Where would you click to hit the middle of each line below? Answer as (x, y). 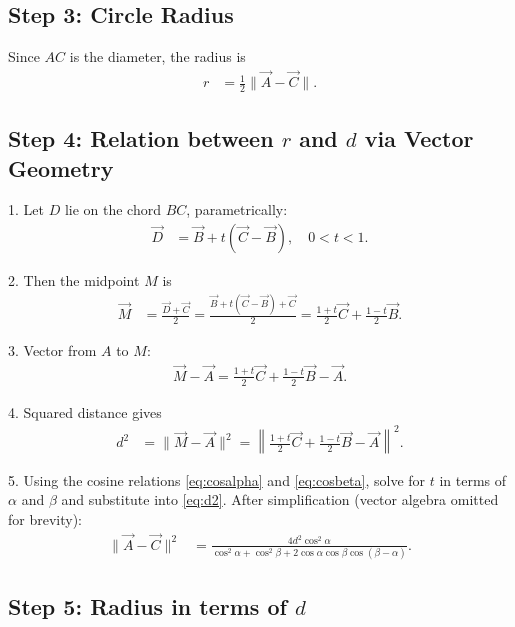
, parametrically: (237, 209)
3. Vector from (52, 349)
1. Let (26, 209)
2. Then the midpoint (74, 280)
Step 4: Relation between (141, 138)
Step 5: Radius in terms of (147, 606)
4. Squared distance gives (85, 411)
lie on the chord (112, 209)
